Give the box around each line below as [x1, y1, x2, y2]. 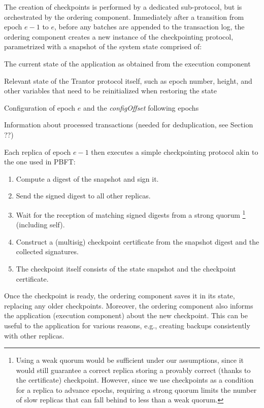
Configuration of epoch [4, 102, 76, 113]
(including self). [16, 219, 65, 230]
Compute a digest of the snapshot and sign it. [16, 173, 159, 184]
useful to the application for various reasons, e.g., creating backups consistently [4, 320, 250, 330]
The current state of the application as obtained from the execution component [4, 58, 251, 69]
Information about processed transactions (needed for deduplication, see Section [4, 119, 253, 130]
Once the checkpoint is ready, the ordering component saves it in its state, [4, 290, 235, 301]
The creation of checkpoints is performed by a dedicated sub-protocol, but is [4, 2, 242, 12]
